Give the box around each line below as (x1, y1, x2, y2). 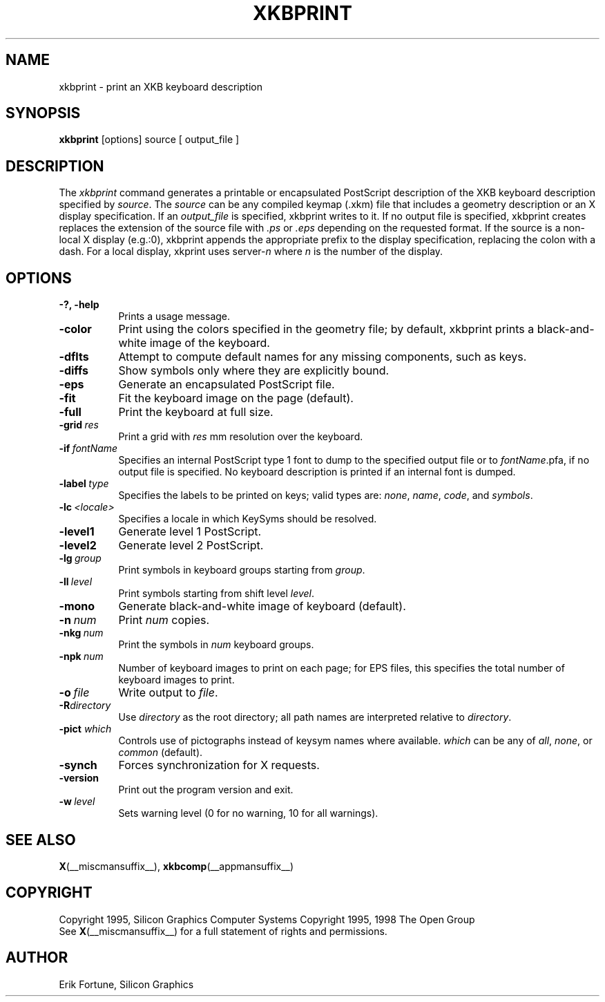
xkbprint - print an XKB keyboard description (59, 80, 262, 93)
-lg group (59, 552, 102, 565)
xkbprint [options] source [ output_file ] (59, 133, 240, 146)
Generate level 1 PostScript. (118, 524, 262, 539)
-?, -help (59, 299, 99, 311)
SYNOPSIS (6, 104, 81, 122)
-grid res (59, 419, 99, 431)
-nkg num (59, 627, 104, 639)
